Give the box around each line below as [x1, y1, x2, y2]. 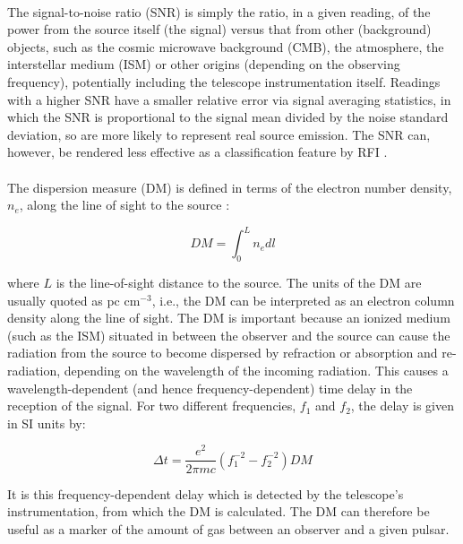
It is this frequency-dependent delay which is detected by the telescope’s [7, 484, 404, 503]
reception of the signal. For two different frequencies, [7, 396, 296, 415]
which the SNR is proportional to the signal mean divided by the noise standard [7, 108, 449, 126]
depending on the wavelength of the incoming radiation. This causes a [64, 360, 449, 379]
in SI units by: [7, 413, 86, 432]
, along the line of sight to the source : [19, 195, 230, 214]
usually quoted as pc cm [7, 290, 141, 309]
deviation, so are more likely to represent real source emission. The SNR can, [7, 125, 431, 143]
